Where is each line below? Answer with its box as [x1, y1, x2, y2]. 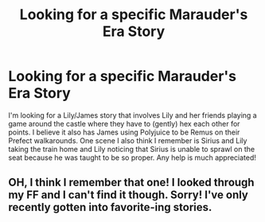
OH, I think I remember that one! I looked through [8, 176, 255, 189]
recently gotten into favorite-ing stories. [8, 201, 212, 214]
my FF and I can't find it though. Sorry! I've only [8, 189, 249, 202]
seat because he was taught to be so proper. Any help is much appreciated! [8, 153, 257, 162]
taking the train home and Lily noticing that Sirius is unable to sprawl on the [8, 144, 255, 154]
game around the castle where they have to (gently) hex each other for [8, 119, 240, 128]
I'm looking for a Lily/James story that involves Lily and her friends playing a [8, 110, 257, 120]
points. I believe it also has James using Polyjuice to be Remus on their [8, 127, 240, 137]
